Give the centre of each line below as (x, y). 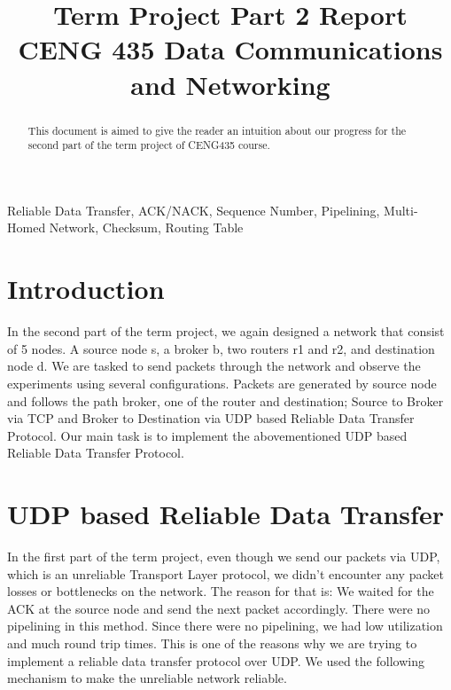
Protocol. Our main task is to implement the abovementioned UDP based (207, 435)
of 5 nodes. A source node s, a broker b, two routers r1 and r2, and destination (221, 348)
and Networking (230, 84)
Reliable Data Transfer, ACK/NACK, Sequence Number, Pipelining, (194, 210)
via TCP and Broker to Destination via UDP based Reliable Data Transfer (211, 418)
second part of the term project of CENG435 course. (149, 145)
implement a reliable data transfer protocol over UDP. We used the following (216, 660)
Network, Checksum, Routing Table (146, 227)
